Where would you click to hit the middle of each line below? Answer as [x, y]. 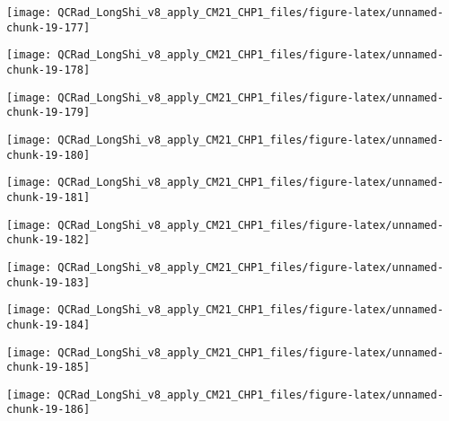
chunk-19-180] [48, 155]
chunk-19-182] [48, 240]
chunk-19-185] [48, 368]
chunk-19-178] [48, 70]
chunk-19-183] [48, 282]
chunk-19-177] [48, 27]
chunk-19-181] [48, 197]
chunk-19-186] [48, 410]
